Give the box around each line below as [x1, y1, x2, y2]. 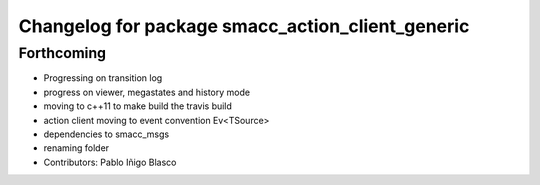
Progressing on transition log [43, 72, 163, 84]
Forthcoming [18, 44, 107, 62]
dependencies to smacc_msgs [43, 128, 170, 140]
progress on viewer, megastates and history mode [43, 86, 250, 98]
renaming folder [43, 142, 110, 154]
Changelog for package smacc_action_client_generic [18, 15, 470, 37]
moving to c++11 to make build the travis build [43, 100, 232, 112]
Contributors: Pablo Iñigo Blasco [43, 156, 177, 168]
